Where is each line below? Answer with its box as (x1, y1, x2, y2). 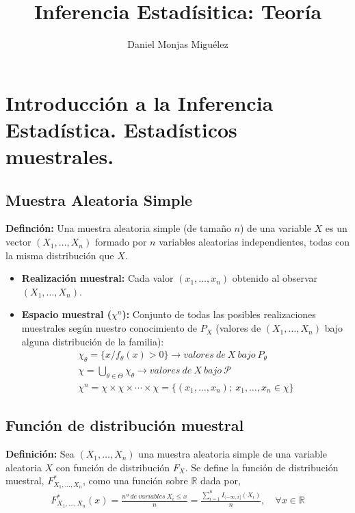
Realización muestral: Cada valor (21, 271, 174, 285)
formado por (94, 235, 147, 249)
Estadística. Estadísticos (5, 115, 237, 143)
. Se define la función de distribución (185, 460, 339, 474)
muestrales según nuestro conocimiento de (21, 321, 198, 335)
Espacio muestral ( (21, 307, 111, 321)
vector (5, 235, 31, 249)
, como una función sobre (83, 473, 188, 488)
